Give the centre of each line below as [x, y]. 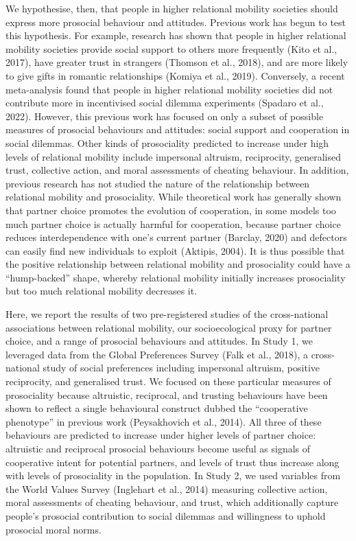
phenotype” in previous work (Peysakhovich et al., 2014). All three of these [164, 421]
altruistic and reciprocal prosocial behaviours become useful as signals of [158, 448]
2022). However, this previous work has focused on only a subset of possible [165, 116]
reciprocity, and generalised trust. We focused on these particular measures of [168, 381]
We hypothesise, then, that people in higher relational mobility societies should [172, 8]
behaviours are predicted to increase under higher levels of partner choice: [161, 435]
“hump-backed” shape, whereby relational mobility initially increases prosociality [176, 277]
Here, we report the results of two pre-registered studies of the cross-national [167, 314]
